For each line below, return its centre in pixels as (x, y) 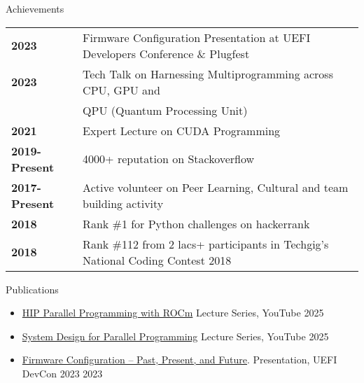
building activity (123, 203)
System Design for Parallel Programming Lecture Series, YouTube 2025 (175, 336)
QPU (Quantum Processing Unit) (165, 110)
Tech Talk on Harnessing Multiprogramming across (208, 74)
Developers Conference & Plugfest (166, 53)
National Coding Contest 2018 (157, 260)
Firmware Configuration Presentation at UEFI (197, 37)
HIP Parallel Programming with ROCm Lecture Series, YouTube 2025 (173, 313)
